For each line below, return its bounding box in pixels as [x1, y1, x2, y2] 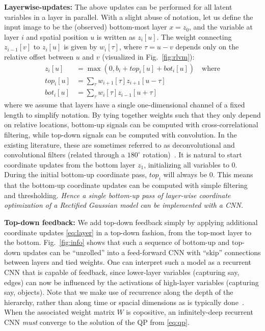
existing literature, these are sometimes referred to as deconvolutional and [4, 139, 235, 150]
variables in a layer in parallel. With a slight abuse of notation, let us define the [4, 11, 253, 22]
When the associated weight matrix [4, 307, 115, 317]
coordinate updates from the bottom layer [4, 159, 136, 170]
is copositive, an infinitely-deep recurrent [126, 307, 253, 317]
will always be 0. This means [163, 169, 253, 180]
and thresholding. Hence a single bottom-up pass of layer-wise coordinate [4, 189, 231, 200]
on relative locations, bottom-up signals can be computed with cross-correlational [4, 119, 258, 130]
